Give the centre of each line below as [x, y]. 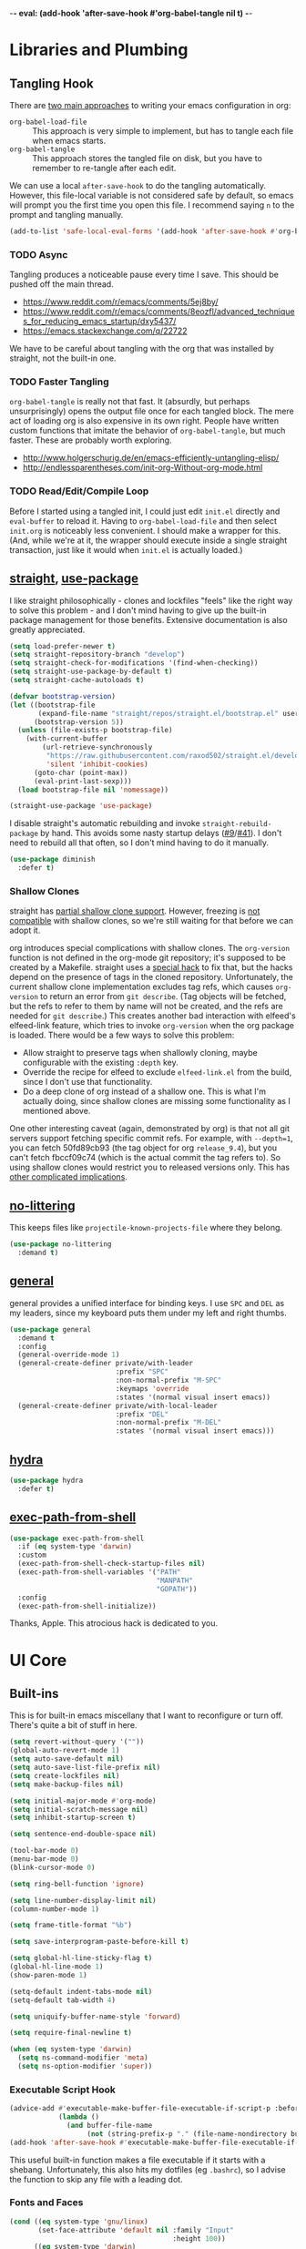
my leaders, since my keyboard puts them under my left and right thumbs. [148, 1313]
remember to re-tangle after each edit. [104, 168]
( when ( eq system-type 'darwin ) [71, 2050]
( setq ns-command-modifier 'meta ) [83, 2058]
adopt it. [25, 930]
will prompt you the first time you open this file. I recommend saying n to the [152, 205]
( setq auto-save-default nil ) [67, 1759]
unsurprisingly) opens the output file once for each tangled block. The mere [152, 411]
